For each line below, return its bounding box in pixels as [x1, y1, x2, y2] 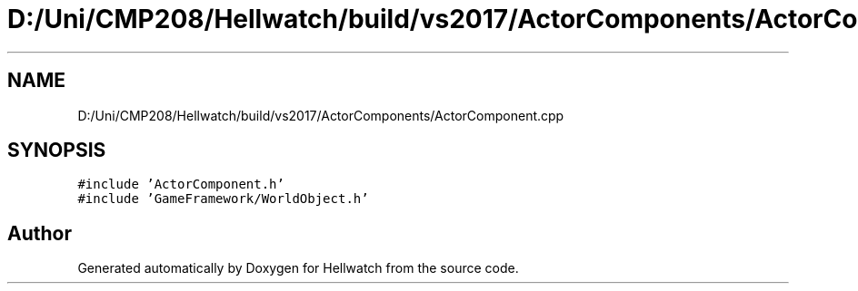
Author [7, 221, 72, 245]
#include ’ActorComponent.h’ [77, 177, 284, 192]
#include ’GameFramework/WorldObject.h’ [77, 191, 369, 207]
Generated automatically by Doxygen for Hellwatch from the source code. [77, 260, 519, 276]
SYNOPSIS [7, 139, 106, 162]
